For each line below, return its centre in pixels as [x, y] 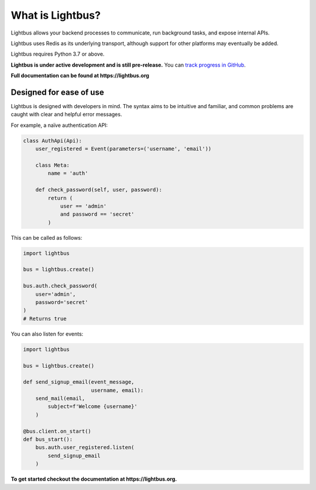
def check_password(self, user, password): [99, 190]
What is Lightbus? [56, 15]
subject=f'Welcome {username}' [92, 407]
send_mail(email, [60, 398]
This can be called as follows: [47, 237]
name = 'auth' [68, 173]
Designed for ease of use [58, 92]
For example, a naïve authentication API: [59, 125]
